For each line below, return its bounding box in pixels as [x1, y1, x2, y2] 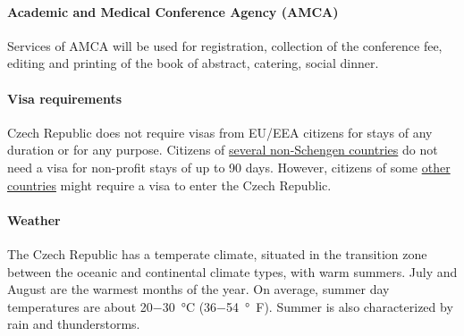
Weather [7, 210, 61, 229]
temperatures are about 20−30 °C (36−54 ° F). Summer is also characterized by [7, 297, 453, 315]
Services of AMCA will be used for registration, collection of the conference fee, [7, 36, 443, 55]
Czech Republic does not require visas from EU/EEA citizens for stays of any [7, 122, 433, 141]
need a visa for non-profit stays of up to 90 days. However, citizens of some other [7, 157, 451, 176]
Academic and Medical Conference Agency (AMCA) [7, 2, 339, 21]
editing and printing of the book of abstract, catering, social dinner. [7, 54, 379, 72]
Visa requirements [7, 88, 122, 107]
